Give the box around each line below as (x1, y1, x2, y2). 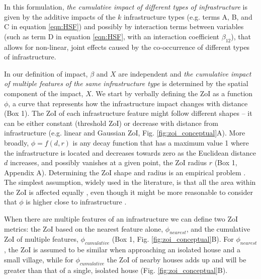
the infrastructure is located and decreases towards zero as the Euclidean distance (4, 147, 256, 158)
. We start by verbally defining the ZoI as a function (91, 88, 253, 98)
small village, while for (4, 254, 73, 264)
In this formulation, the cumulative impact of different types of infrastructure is (4, 2, 247, 12)
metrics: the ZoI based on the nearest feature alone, (4, 223, 163, 234)
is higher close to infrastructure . (26, 196, 127, 207)
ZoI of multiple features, (4, 234, 78, 244)
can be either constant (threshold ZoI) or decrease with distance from (4, 117, 218, 128)
